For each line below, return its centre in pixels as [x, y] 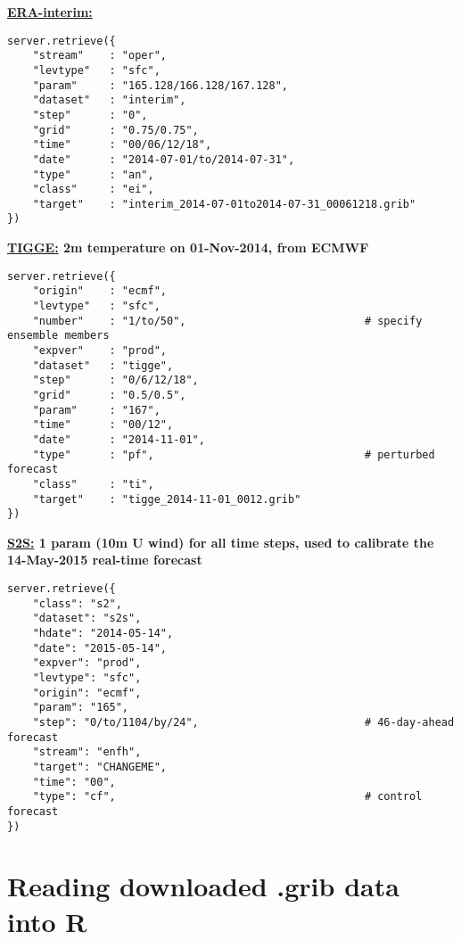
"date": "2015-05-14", [99, 648]
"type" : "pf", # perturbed [234, 454]
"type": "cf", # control [227, 797]
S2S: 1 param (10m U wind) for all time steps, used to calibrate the [221, 542]
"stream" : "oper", [99, 56]
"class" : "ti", [93, 484]
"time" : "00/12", [103, 425]
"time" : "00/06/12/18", [122, 145]
